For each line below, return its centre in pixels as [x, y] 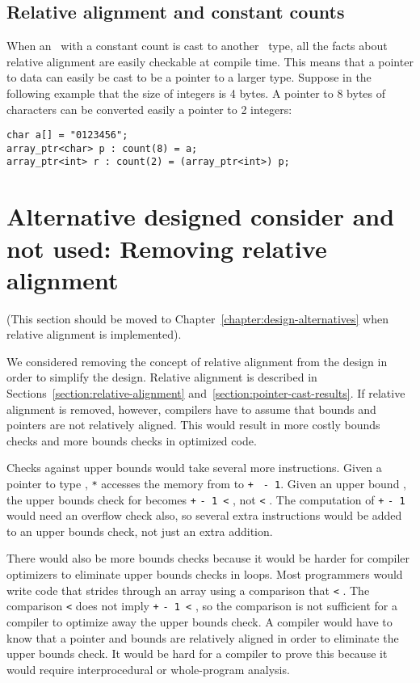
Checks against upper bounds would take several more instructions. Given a [194, 468]
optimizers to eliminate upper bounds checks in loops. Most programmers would [205, 574]
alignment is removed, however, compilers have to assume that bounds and [191, 409]
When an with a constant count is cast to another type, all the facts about [197, 46]
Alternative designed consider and [201, 216]
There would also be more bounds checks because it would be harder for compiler [208, 558]
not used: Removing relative [167, 248]
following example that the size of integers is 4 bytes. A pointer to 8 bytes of [196, 93]
